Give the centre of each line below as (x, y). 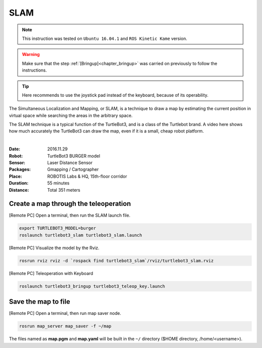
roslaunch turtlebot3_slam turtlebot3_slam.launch (81, 235)
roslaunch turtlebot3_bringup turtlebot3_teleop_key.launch (92, 286)
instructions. (34, 70)
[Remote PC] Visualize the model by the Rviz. (54, 248)
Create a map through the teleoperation (70, 204)
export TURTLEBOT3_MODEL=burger (58, 228)
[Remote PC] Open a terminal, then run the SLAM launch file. (70, 215)
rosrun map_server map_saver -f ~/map (65, 326)
